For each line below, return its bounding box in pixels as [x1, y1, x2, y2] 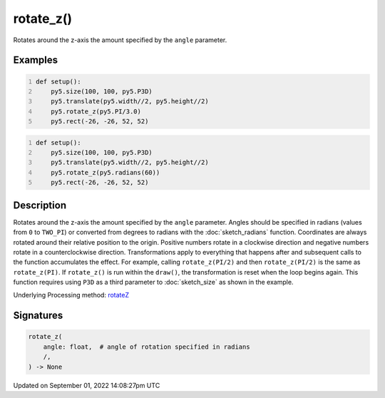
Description [13, 199, 67, 211]
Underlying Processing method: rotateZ [13, 291, 130, 300]
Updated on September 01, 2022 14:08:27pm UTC [13, 381, 160, 389]
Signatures [13, 310, 63, 322]
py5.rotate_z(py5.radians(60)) [51, 168, 160, 176]
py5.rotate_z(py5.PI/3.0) [51, 107, 142, 116]
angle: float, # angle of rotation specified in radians [43, 342, 250, 351]
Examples [13, 54, 58, 66]
